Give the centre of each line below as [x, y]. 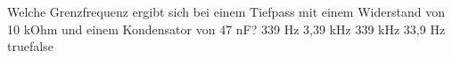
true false [30, 46]
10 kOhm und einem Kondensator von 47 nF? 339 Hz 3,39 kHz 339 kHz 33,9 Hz [226, 29]
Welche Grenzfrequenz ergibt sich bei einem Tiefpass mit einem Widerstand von [226, 11]
